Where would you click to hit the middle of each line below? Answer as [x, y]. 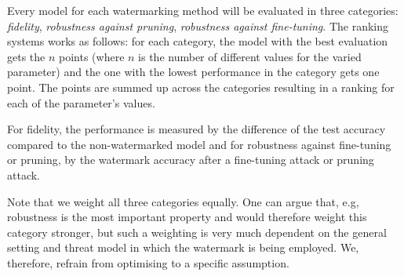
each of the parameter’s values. [81, 102]
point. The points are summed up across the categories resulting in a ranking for [201, 87]
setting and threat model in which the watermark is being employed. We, [183, 247]
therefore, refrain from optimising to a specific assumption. [148, 262]
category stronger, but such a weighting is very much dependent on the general [197, 232]
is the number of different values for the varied [250, 56]
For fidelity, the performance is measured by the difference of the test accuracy [197, 129]
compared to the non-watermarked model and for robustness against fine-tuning [199, 144]
